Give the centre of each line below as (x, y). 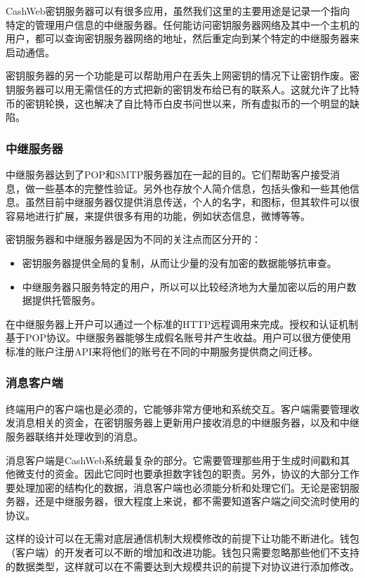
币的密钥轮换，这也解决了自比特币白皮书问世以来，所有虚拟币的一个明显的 (178, 103)
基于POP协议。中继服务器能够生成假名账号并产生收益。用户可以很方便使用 (178, 337)
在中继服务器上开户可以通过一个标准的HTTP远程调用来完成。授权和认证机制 (182, 323)
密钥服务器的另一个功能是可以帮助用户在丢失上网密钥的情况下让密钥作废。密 (182, 75)
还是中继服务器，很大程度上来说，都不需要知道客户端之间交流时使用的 (197, 501)
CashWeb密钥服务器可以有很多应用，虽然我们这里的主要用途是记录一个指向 (178, 11)
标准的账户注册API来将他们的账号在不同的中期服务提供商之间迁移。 (162, 351)
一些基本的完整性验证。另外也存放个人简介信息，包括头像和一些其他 (192, 188)
